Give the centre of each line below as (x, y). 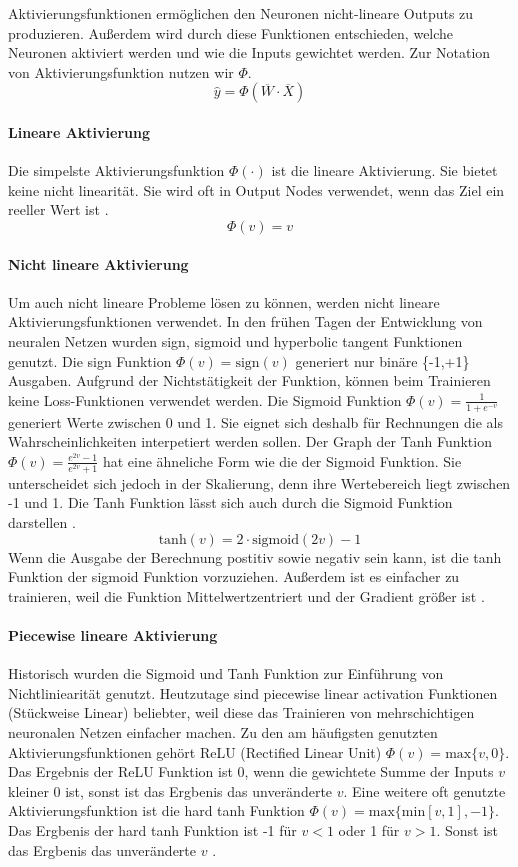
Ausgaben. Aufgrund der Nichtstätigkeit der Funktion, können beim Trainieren (249, 380)
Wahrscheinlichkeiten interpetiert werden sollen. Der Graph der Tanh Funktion (250, 441)
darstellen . (42, 522)
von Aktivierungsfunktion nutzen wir (121, 71)
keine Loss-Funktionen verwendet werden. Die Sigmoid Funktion (205, 399)
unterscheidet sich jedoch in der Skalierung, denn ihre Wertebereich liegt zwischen (259, 482)
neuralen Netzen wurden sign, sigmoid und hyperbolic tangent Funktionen (235, 340)
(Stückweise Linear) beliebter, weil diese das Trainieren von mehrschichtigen (241, 712)
